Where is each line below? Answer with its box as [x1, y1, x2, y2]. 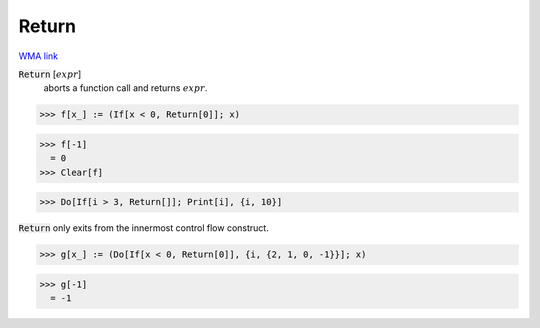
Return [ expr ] [18, 68, 82, 80]
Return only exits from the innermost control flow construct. [18, 222, 269, 234]
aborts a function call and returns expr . [43, 82, 208, 94]
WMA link [18, 50, 59, 62]
